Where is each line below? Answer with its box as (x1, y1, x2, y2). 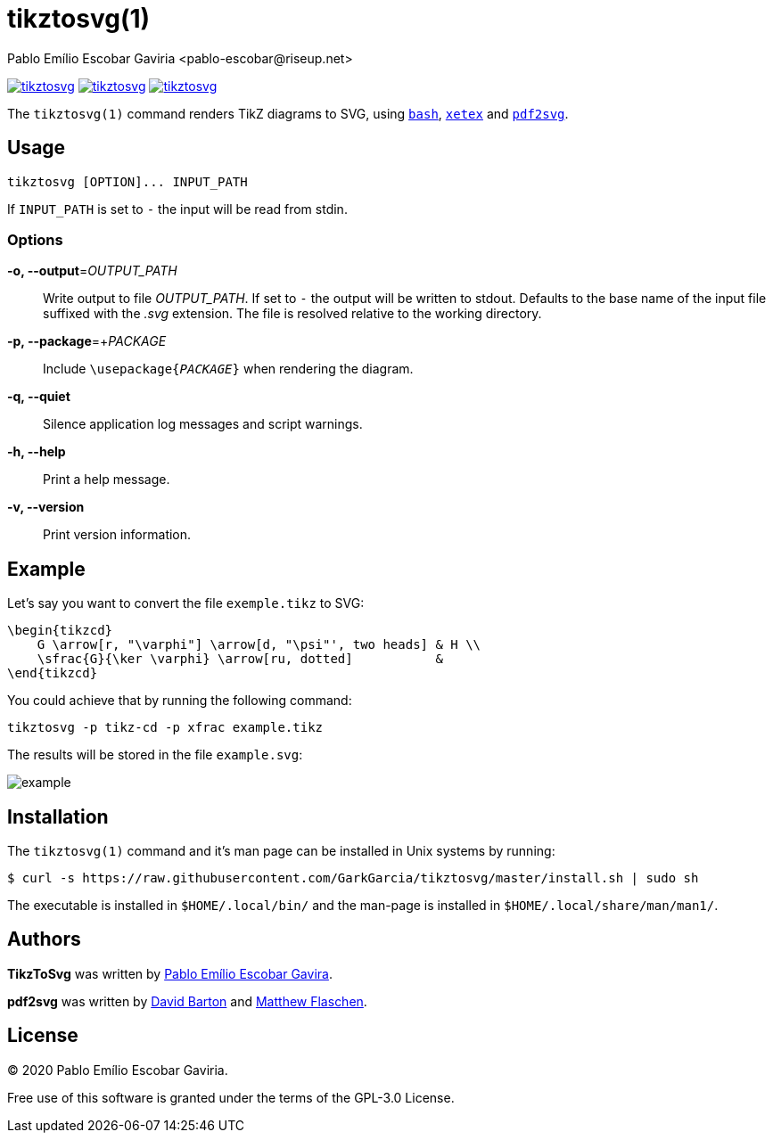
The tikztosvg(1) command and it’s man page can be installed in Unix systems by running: (7, 843, 555, 859)
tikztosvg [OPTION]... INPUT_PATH (7, 174, 248, 189)
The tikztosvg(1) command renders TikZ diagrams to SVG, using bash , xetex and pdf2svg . (7, 105, 569, 121)
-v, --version (7, 499, 85, 515)
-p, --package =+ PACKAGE (7, 333, 167, 349)
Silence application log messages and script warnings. (43, 416, 363, 432)
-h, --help (7, 444, 66, 460)
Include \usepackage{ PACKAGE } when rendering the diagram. (43, 361, 414, 377)
